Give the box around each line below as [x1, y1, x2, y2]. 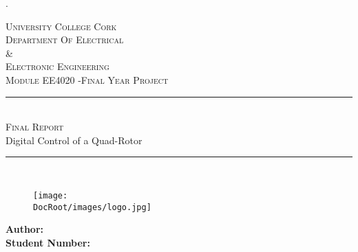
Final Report [6, 119, 64, 134]
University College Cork [6, 19, 117, 33]
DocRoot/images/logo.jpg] [33, 202, 151, 212]
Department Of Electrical [6, 32, 124, 47]
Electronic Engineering [6, 59, 109, 73]
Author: [6, 222, 44, 236]
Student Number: [6, 235, 90, 249]
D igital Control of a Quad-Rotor [6, 133, 143, 147]
